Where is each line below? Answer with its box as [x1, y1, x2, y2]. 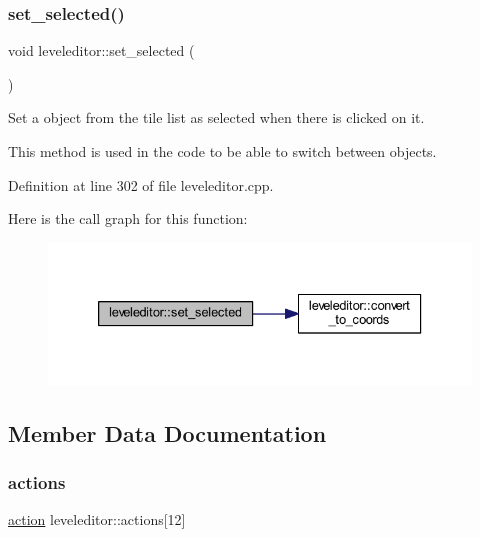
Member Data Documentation [8, 417, 327, 448]
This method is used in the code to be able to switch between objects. [8, 141, 437, 161]
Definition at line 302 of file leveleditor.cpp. [8, 174, 274, 195]
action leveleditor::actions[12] [8, 509, 186, 530]
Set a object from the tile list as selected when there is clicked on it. [8, 107, 425, 128]
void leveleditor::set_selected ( [8, 40, 195, 61]
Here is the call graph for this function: [8, 208, 248, 229]
